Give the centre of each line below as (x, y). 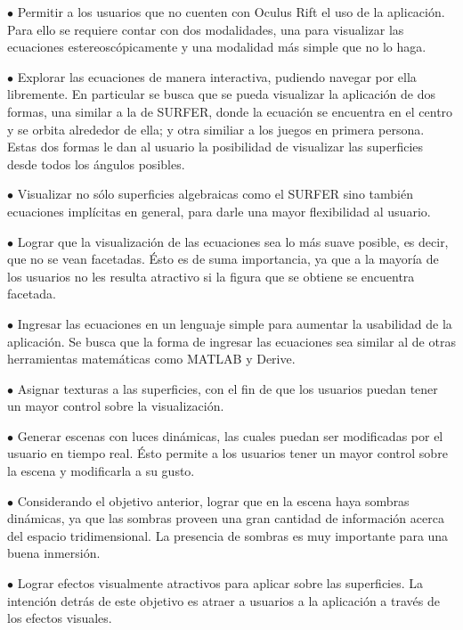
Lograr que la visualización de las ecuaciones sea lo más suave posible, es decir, (233, 241)
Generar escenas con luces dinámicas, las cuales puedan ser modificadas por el (230, 435)
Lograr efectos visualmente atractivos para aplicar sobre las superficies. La (220, 583)
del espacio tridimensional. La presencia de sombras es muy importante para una (228, 535)
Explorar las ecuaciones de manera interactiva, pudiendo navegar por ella (217, 76)
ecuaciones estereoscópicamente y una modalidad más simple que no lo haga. (217, 47)
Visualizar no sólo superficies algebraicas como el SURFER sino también (215, 194)
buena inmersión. (54, 553)
